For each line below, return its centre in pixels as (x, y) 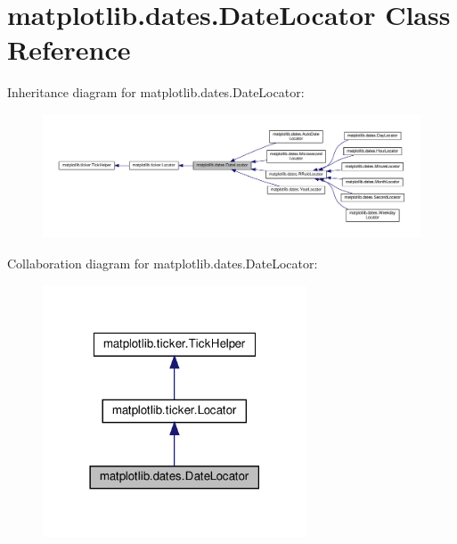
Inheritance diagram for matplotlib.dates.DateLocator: (156, 92)
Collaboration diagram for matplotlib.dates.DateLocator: (163, 264)
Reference (69, 49)
